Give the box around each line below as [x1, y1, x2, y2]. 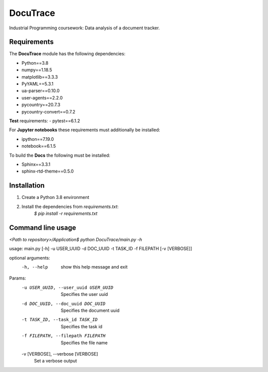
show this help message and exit [61, 264, 128, 270]
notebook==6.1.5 [21, 143, 56, 149]
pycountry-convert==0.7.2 [21, 108, 75, 114]
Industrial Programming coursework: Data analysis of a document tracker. [9, 25, 160, 31]
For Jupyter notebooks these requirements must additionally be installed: [9, 127, 160, 133]
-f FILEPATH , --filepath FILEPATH [21, 333, 106, 339]
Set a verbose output [34, 358, 77, 364]
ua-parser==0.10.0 [21, 88, 60, 94]
